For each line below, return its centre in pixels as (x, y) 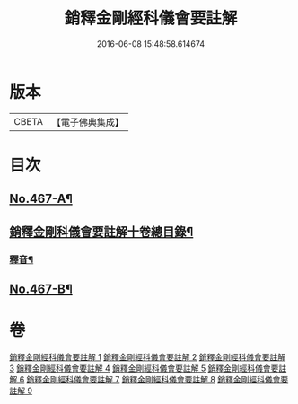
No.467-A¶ (41, 199)
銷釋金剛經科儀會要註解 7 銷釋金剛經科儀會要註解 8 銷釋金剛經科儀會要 (158, 379)
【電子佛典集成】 (88, 122)
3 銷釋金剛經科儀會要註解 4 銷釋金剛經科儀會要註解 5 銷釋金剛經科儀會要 (144, 368)
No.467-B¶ (41, 289)
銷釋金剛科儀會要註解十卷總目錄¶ (101, 231)
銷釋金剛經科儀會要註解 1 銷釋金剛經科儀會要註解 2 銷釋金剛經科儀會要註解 (147, 356)
